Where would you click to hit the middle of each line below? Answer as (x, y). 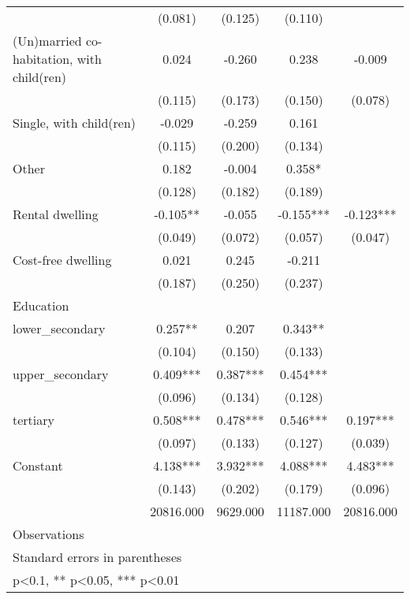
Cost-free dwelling (62, 260)
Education (41, 305)
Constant (38, 465)
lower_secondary (59, 328)
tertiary (34, 420)
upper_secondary (61, 374)
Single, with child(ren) (75, 123)
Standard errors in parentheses (97, 557)
